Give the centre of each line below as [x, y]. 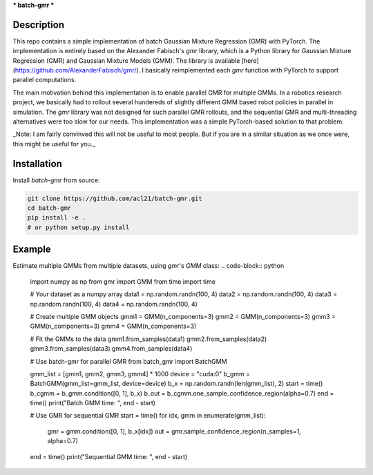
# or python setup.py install [78, 227]
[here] [250, 60]
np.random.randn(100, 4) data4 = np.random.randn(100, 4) [114, 304]
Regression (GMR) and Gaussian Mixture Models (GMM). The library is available [126, 60]
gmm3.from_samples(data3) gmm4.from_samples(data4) [111, 349]
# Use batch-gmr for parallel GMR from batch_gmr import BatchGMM [128, 361]
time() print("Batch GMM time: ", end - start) [93, 403]
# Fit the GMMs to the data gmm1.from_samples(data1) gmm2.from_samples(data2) [149, 339]
